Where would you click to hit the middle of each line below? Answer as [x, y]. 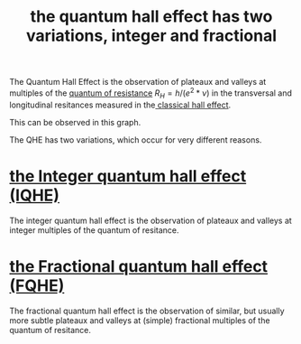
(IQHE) [35, 195]
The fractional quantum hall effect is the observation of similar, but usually [147, 311]
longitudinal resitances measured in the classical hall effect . [120, 105]
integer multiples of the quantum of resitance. [94, 230]
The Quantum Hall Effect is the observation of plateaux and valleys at [138, 82]
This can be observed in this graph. [75, 122]
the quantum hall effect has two [151, 17]
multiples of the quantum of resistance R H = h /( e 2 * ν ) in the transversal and [151, 93]
